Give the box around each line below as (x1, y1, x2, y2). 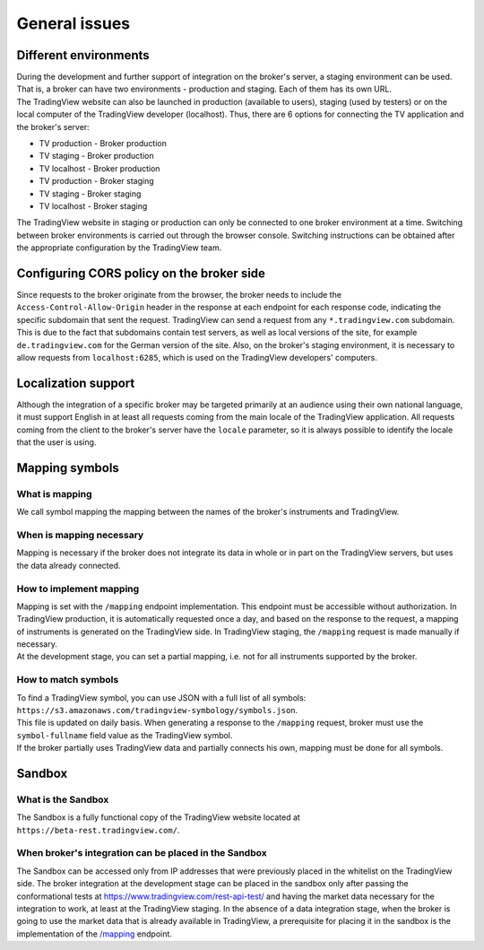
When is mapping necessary (16, 529, 144, 541)
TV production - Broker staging (39, 176, 154, 187)
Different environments (16, 48, 150, 63)
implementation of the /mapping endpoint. (16, 928, 172, 939)
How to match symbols (16, 674, 119, 686)
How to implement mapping (16, 582, 140, 595)
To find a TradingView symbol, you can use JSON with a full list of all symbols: (16, 692, 307, 703)
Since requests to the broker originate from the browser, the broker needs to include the (16, 290, 342, 301)
